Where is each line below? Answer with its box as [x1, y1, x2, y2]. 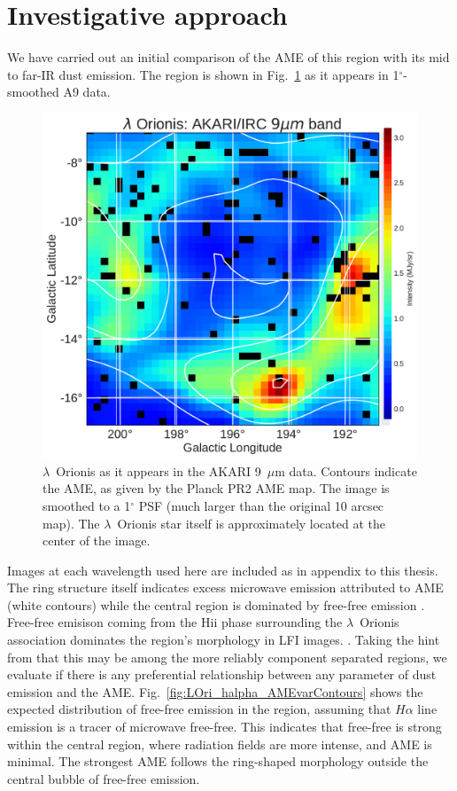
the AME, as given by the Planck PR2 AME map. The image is [43, 479, 390, 497]
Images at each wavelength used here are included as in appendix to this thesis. [7, 560, 438, 579]
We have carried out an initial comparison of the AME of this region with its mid [7, 48, 450, 67]
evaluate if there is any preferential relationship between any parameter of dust [7, 665, 437, 684]
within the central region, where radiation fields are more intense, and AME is [7, 734, 432, 753]
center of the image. [43, 531, 151, 550]
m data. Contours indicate [275, 461, 417, 480]
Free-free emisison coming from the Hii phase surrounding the [7, 613, 343, 631]
